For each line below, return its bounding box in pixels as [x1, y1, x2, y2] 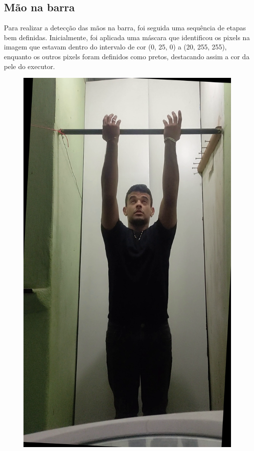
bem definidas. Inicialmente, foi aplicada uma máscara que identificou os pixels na [4, 32, 250, 42]
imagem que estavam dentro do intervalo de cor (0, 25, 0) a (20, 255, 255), [4, 42, 227, 52]
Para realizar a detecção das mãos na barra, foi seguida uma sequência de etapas [4, 23, 246, 33]
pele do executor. [4, 61, 55, 71]
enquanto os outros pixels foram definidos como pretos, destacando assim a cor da [4, 51, 250, 61]
